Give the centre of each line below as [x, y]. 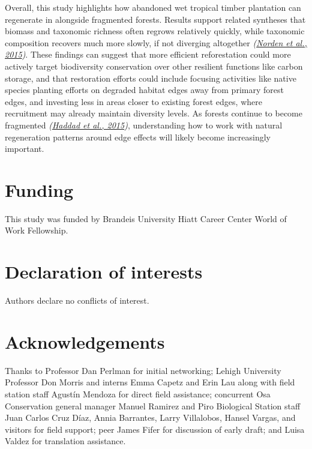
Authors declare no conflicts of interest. [77, 300]
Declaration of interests [104, 272]
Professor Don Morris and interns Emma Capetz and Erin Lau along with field [150, 382]
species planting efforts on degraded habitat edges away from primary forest [144, 90]
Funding [39, 189]
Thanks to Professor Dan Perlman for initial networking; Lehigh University [143, 370]
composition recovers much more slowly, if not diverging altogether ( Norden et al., [156, 42]
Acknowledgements [85, 341]
